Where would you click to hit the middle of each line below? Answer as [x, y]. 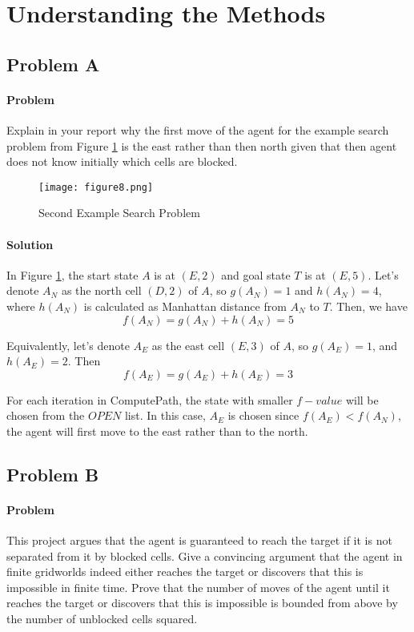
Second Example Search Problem [119, 213]
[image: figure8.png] [96, 187]
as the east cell [188, 345]
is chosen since [263, 415]
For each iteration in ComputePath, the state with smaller [150, 399]
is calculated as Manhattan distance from [185, 306]
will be [362, 399]
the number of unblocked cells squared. [102, 619]
